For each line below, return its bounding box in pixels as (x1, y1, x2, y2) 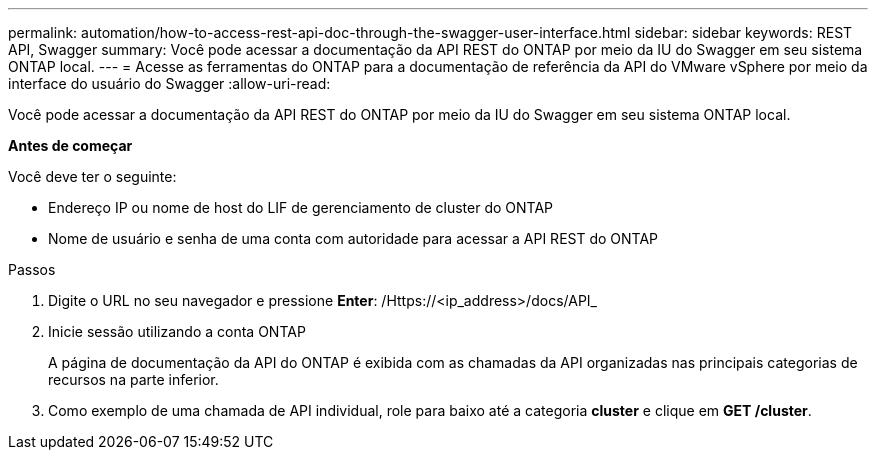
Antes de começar (8, 137, 133, 154)
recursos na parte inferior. (48, 371, 219, 388)
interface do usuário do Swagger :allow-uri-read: (8, 75, 331, 92)
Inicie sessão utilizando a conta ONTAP (48, 323, 306, 340)
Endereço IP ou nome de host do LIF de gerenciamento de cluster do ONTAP (48, 199, 554, 216)
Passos (8, 261, 56, 278)
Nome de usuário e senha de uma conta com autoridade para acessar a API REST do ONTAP (48, 230, 659, 247)
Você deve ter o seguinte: (8, 168, 177, 185)
